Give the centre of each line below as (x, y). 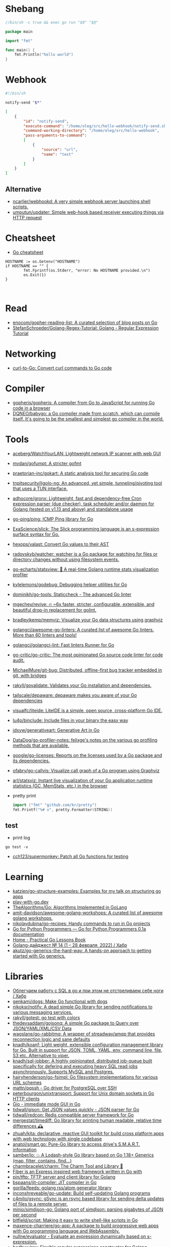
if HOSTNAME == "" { (27, 266)
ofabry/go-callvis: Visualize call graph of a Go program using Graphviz (86, 770)
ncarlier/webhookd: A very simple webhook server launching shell (81, 201)
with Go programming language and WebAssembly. (66, 1231)
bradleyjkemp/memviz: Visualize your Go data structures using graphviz (88, 620)
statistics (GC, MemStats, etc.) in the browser (60, 786)
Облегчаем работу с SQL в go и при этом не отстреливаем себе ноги (88, 991)
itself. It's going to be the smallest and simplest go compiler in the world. (88, 419)
